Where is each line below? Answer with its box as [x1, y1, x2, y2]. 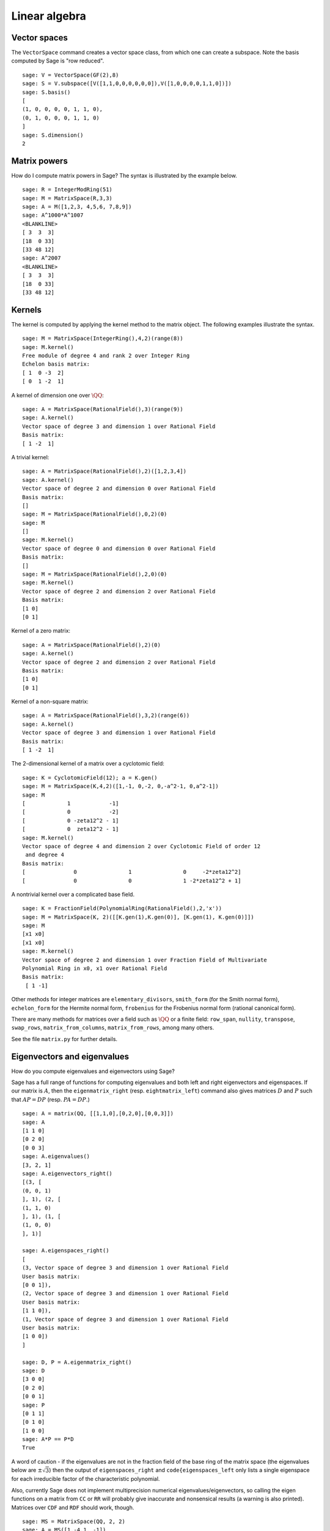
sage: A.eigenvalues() [22, 1153, 90, 1160]
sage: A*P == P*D [22, 1436, 74, 1443]
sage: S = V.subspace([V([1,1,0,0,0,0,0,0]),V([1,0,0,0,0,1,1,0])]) [22, 80, 232, 87]
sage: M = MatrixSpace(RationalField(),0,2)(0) [22, 511, 167, 517]
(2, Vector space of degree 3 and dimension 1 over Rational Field [22, 1290, 229, 1297]
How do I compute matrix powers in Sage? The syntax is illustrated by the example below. [11, 171, 238, 179]
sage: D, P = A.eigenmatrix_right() [22, 1358, 132, 1366]
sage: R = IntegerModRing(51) [22, 186, 113, 193]
